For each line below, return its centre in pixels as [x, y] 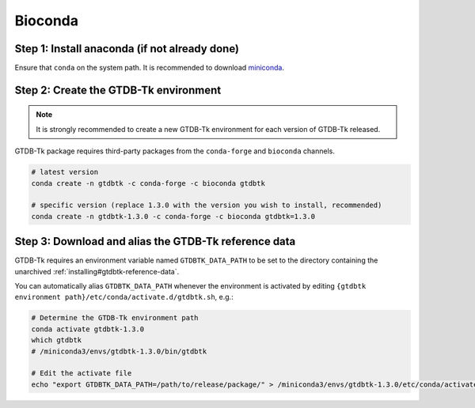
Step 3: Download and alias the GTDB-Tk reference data [155, 242]
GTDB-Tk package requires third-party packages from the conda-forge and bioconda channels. [175, 151]
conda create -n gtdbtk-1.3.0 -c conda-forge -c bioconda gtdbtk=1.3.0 [173, 216]
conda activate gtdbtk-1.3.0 [88, 329]
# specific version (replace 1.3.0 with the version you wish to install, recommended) [207, 205]
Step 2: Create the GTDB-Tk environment [118, 90]
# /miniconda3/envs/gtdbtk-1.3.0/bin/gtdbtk [119, 351]
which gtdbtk [57, 340]
